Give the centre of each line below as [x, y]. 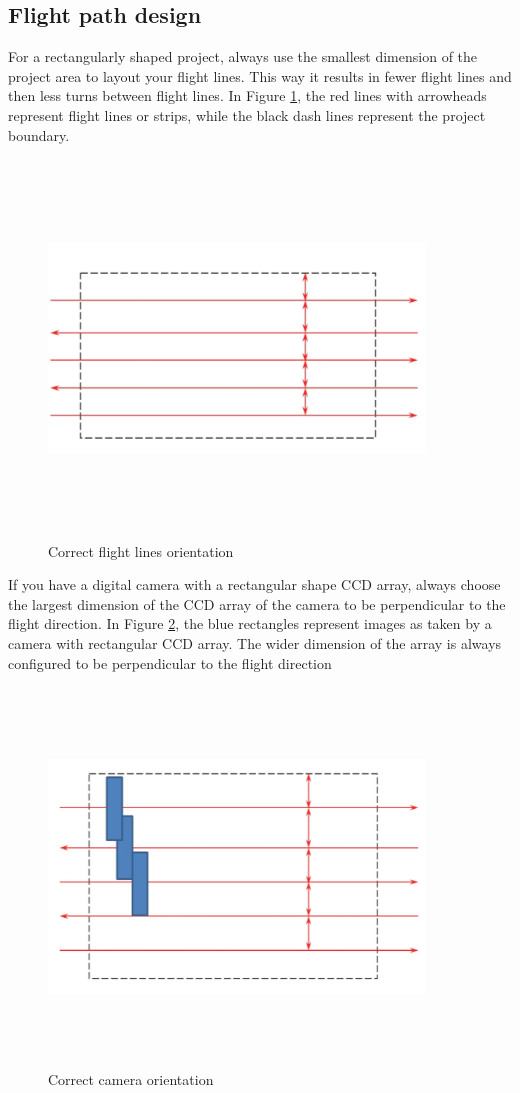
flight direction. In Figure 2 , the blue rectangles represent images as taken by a [250, 623]
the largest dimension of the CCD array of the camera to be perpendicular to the [257, 603]
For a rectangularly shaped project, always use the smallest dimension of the [243, 56]
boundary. [39, 134]
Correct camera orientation [131, 1078]
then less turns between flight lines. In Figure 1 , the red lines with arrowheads [247, 95]
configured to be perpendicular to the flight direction [170, 662]
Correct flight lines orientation [141, 550]
